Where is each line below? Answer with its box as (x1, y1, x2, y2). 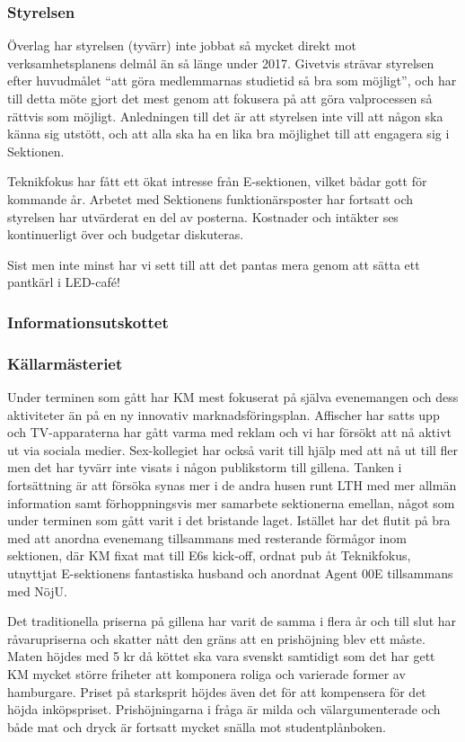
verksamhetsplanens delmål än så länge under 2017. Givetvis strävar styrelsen (7, 53, 434, 72)
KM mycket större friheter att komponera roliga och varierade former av (7, 664, 406, 683)
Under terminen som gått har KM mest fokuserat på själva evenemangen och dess (7, 388, 459, 406)
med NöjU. (7, 581, 67, 600)
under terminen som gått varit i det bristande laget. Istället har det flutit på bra (7, 511, 451, 530)
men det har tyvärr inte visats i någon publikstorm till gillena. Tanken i (7, 458, 402, 477)
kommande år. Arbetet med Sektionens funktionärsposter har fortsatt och (7, 189, 414, 208)
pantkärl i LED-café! (7, 273, 120, 291)
